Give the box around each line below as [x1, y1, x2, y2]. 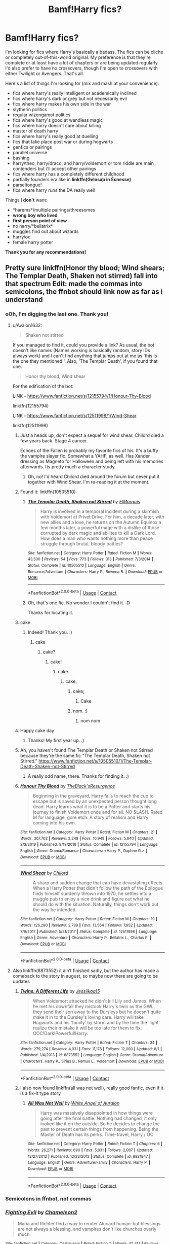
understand [5, 295, 43, 304]
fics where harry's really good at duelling [12, 133, 99, 139]
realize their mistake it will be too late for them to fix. [32, 1025, 142, 1031]
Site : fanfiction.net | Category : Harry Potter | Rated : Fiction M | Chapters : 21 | [20, 830, 158, 835]
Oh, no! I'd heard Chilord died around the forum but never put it [27, 473, 160, 479]
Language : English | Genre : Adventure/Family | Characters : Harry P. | [27, 1160, 151, 1165]
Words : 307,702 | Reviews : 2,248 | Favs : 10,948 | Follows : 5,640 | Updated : [20, 836, 154, 841]
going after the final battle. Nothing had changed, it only [40, 1115, 157, 1122]
